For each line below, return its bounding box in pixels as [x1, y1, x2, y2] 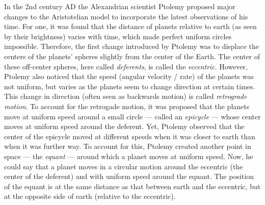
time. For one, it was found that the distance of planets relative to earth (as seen [4, 21, 257, 32]
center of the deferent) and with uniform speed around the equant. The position [4, 171, 254, 182]
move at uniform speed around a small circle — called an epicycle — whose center [4, 111, 261, 121]
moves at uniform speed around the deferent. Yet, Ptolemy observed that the [4, 121, 245, 132]
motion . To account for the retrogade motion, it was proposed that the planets [4, 100, 250, 111]
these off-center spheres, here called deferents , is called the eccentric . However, [4, 61, 248, 71]
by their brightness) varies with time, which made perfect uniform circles [4, 31, 232, 41]
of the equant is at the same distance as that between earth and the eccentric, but [4, 181, 261, 191]
